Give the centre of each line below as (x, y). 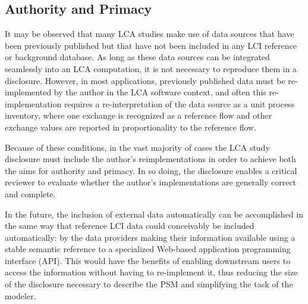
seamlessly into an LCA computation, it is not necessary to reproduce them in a (151, 68)
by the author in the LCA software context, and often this (160, 92)
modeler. (21, 295)
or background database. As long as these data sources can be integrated (137, 57)
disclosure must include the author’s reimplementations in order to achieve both (150, 159)
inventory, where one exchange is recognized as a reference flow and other (139, 115)
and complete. (30, 193)
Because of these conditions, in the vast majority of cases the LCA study (137, 147)
